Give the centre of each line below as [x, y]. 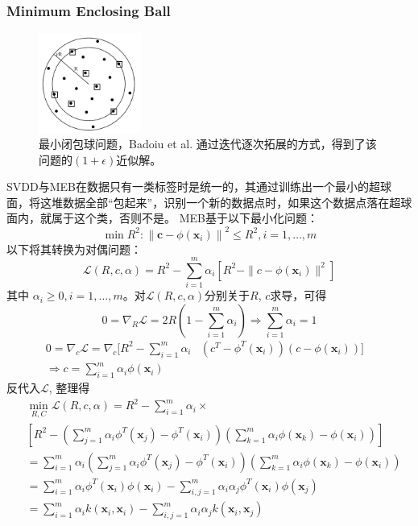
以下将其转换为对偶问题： [74, 249]
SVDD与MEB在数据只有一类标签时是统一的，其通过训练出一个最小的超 [193, 186]
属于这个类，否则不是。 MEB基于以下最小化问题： [184, 218]
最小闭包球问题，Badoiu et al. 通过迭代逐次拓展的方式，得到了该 [208, 144]
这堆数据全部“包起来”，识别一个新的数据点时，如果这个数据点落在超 [220, 202]
